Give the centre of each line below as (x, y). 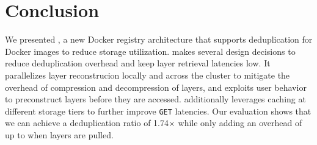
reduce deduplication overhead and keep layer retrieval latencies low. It (138, 63)
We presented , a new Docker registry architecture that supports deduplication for (159, 39)
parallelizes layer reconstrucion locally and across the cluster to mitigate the (148, 75)
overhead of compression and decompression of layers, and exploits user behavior (156, 87)
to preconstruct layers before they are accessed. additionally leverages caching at (155, 99)
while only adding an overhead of (240, 123)
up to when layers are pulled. (59, 134)
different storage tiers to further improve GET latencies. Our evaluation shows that (158, 111)
